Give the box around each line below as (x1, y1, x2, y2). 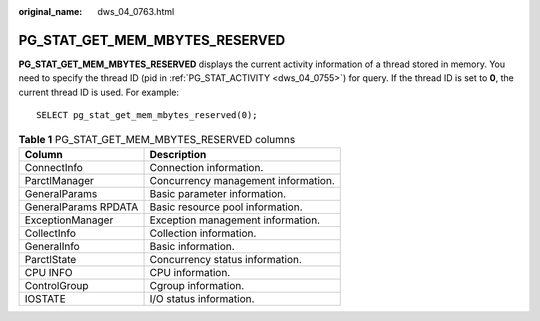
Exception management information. (149, 213, 320, 227)
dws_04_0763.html (97, 6, 175, 17)
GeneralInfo (24, 239, 80, 253)
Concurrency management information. (149, 173, 335, 187)
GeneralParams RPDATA (24, 200, 139, 214)
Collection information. (149, 226, 257, 240)
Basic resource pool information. (149, 200, 304, 214)
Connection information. (149, 160, 264, 174)
